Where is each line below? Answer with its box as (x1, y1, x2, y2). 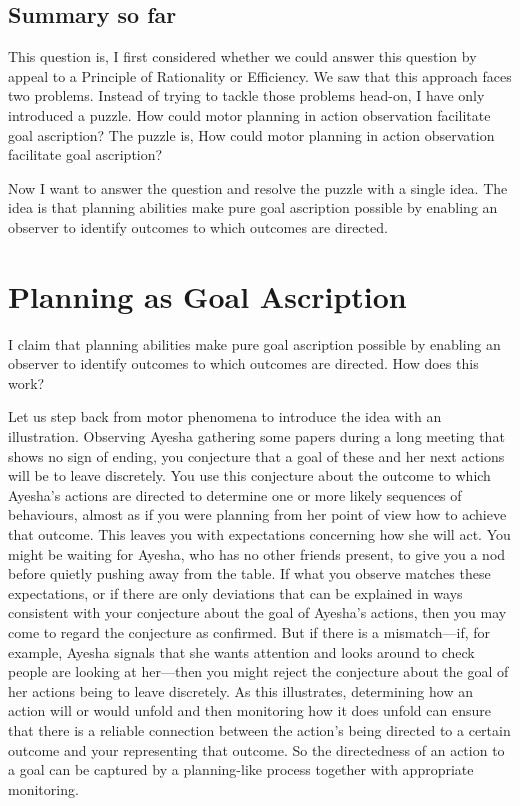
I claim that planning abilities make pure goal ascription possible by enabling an (8, 333, 501, 354)
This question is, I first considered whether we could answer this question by (8, 46, 477, 67)
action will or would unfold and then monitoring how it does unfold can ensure (8, 700, 491, 721)
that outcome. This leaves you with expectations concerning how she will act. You (8, 524, 511, 545)
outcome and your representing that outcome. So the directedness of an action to (8, 739, 505, 760)
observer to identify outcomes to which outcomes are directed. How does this (8, 353, 479, 374)
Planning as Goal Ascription (8, 275, 407, 316)
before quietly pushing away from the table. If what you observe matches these (8, 563, 491, 584)
